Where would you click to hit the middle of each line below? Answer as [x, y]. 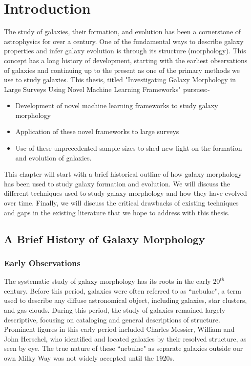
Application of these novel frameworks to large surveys [97, 131]
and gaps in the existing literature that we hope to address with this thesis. [117, 212]
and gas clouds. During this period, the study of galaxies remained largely [115, 310]
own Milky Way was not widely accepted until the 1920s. [89, 357]
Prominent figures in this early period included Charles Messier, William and [119, 329]
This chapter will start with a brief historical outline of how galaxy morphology [123, 174]
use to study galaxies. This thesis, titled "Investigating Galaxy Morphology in [120, 80]
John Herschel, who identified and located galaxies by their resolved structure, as [125, 338]
